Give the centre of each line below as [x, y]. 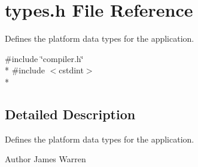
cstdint [71, 70]
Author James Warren [45, 159]
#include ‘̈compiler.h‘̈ [44, 58]
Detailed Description [70, 114]
